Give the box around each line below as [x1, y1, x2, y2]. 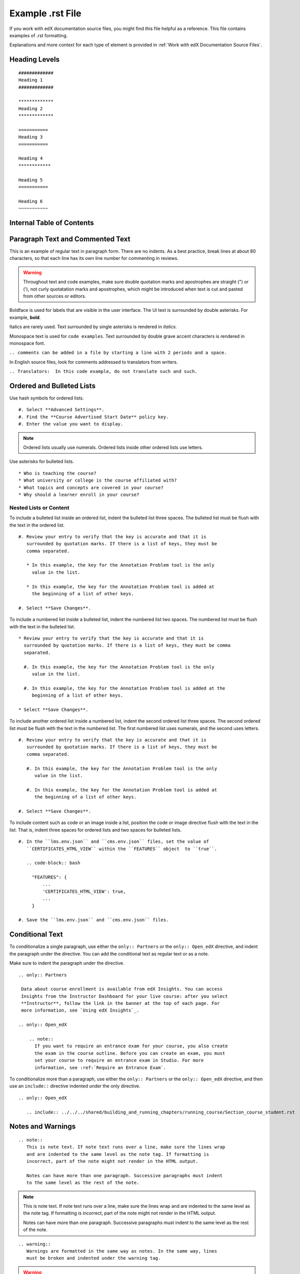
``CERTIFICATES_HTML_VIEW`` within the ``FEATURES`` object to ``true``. [26, 846, 217, 852]
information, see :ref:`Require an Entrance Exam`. [34, 1065, 167, 1070]
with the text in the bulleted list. [9, 623, 75, 629]
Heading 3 [18, 134, 43, 140]
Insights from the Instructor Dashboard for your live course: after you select [21, 993, 228, 999]
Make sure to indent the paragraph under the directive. [9, 960, 125, 966]
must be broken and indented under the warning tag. [26, 1255, 161, 1261]
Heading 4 [18, 155, 43, 162]
